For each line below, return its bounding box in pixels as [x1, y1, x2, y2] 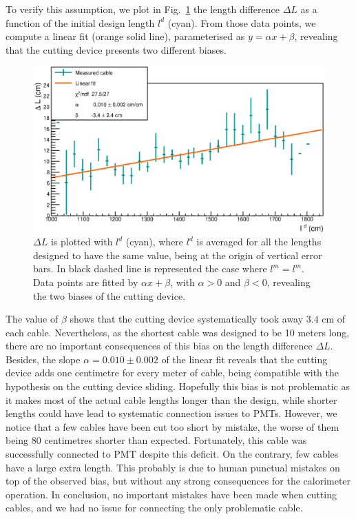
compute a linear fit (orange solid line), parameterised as [6, 29, 245, 43]
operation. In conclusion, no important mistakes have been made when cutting [6, 487, 337, 501]
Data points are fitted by [33, 274, 138, 289]
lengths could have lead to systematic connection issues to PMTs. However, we [6, 406, 337, 420]
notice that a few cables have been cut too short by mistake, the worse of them [6, 419, 339, 434]
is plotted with [50, 234, 113, 249]
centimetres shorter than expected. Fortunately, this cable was [44, 433, 307, 447]
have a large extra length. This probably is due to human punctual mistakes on [6, 460, 340, 474]
